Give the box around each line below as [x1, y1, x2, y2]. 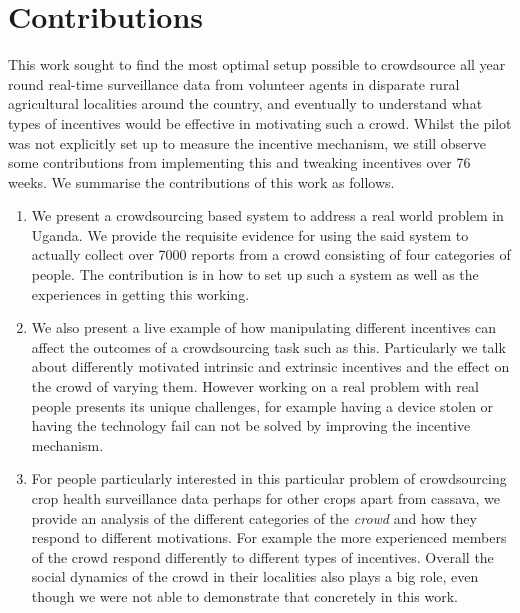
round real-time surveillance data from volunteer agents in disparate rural [8, 73, 460, 94]
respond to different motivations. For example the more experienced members [31, 527, 507, 548]
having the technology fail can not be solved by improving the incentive [31, 415, 471, 436]
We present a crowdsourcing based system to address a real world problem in [31, 205, 504, 226]
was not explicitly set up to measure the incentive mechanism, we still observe [8, 132, 487, 153]
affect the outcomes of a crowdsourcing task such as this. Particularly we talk [31, 336, 506, 357]
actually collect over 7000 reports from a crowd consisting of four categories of [31, 244, 511, 265]
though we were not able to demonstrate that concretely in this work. [31, 585, 458, 606]
